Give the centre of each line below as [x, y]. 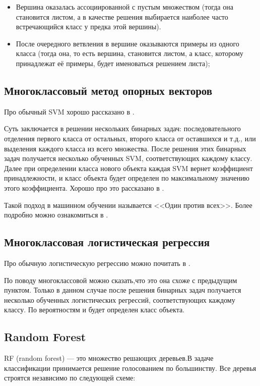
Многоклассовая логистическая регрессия [107, 242]
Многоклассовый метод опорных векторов [108, 90]
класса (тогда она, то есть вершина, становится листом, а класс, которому [129, 53]
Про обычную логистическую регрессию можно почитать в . [97, 263]
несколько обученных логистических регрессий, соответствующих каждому [120, 299]
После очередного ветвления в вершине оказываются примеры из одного [127, 43]
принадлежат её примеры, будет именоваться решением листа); [113, 63]
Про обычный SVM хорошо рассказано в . [69, 111]
